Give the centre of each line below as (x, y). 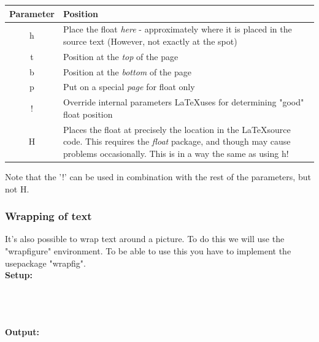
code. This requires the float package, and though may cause (177, 141)
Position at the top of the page (121, 56)
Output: (22, 331)
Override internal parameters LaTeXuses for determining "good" (183, 102)
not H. (17, 188)
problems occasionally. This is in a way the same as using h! (176, 153)
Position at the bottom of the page (127, 71)
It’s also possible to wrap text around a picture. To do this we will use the (145, 239)
